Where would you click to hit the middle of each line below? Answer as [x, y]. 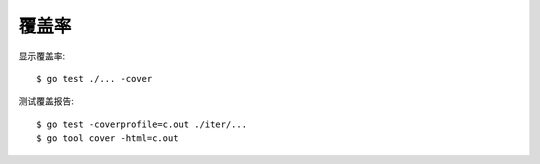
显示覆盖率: [42, 56]
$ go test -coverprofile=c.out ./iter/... [142, 124]
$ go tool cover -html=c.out [107, 138]
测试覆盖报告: [46, 101]
